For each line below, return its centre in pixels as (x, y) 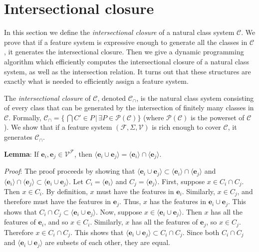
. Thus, (130, 201)
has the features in (178, 201)
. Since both (201, 232)
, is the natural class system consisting (195, 98)
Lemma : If (21, 153)
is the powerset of (218, 117)
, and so (56, 222)
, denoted (112, 98)
